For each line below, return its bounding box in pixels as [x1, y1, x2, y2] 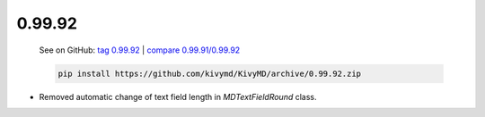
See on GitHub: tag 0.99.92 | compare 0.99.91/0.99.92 [39, 45, 241, 55]
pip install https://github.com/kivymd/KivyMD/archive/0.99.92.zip [57, 68, 362, 79]
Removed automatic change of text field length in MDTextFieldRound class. [39, 91, 317, 102]
